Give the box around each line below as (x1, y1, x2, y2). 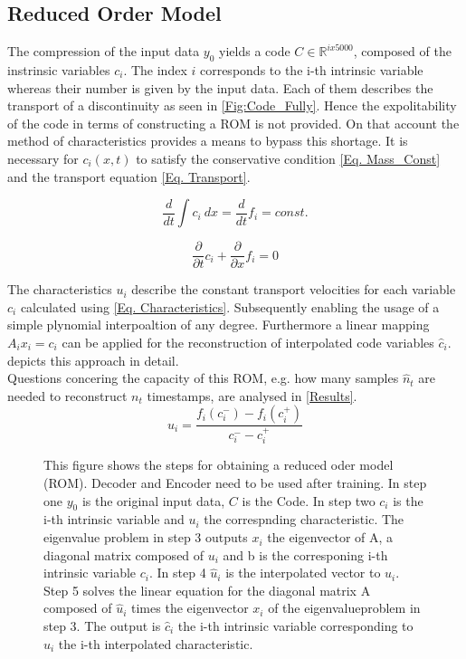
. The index (123, 61, 187, 79)
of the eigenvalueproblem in (268, 598, 421, 617)
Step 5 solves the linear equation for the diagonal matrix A (43, 580, 371, 599)
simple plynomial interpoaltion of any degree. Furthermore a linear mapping (7, 315, 430, 334)
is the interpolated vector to (225, 563, 381, 582)
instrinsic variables (7, 61, 110, 79)
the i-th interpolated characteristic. (58, 634, 253, 653)
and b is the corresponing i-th (223, 545, 388, 564)
